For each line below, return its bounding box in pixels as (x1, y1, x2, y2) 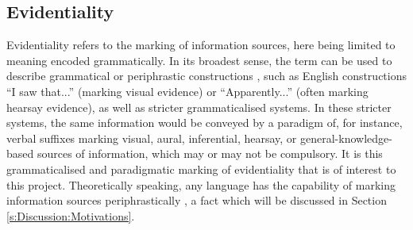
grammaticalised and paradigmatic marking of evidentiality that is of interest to (6, 160, 396, 177)
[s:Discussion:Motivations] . (6, 207, 135, 224)
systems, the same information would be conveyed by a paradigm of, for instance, (6, 114, 403, 131)
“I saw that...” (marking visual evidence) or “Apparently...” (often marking (6, 82, 369, 99)
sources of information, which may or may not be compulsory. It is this (37, 145, 383, 162)
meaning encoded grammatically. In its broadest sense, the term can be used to (6, 52, 392, 68)
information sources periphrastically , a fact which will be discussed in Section (6, 192, 387, 209)
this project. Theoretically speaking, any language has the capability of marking (6, 176, 396, 193)
